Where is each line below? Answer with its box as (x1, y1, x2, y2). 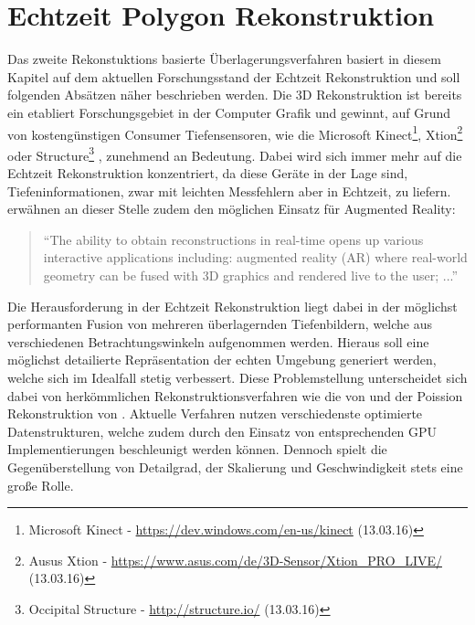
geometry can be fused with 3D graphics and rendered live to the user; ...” (43, 265, 459, 284)
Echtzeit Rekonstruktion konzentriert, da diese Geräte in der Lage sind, (7, 164, 408, 182)
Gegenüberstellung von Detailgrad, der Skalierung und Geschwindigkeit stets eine (7, 457, 463, 476)
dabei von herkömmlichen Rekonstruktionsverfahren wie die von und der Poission (7, 386, 463, 405)
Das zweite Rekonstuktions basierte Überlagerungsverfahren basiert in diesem (7, 49, 441, 69)
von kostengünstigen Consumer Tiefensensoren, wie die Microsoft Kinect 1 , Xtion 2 (7, 122, 463, 143)
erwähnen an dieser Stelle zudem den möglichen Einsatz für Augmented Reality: (7, 199, 456, 218)
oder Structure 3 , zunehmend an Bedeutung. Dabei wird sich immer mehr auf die (7, 143, 462, 164)
